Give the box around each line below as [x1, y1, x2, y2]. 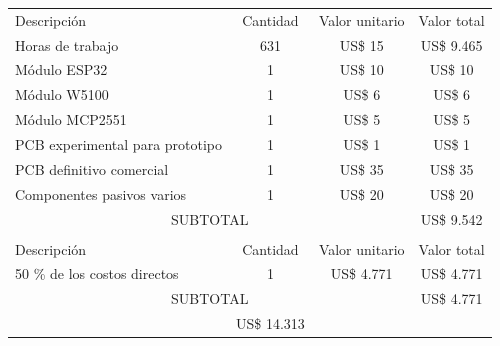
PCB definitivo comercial [15, 158, 169, 179]
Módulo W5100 [15, 84, 109, 105]
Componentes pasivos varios [15, 183, 187, 204]
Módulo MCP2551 [15, 109, 127, 130]
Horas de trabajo [15, 34, 119, 55]
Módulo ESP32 [15, 59, 108, 80]
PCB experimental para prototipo [15, 133, 223, 154]
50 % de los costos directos [15, 263, 179, 284]
